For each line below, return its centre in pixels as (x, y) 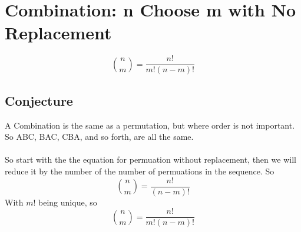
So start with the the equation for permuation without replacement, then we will (150, 159)
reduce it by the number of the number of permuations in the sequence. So (140, 171)
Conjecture (39, 100)
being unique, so (68, 202)
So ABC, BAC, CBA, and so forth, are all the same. (99, 137)
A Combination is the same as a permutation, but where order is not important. (150, 125)
